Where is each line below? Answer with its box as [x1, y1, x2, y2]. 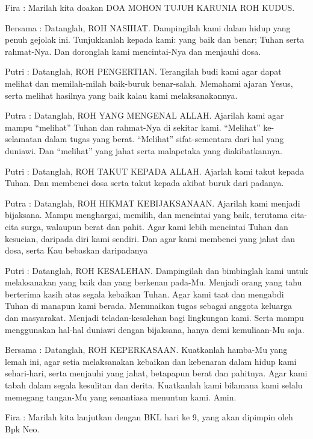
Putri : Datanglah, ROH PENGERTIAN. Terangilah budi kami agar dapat [5, 65, 282, 78]
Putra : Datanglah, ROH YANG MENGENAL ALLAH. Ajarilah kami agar [5, 109, 284, 122]
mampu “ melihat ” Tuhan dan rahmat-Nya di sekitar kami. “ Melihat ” [5, 120, 261, 133]
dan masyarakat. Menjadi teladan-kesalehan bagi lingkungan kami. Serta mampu [5, 311, 304, 324]
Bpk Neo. [5, 422, 40, 435]
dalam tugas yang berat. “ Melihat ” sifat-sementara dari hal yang [45, 132, 284, 145]
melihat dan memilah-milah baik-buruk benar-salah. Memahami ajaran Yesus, [5, 76, 293, 89]
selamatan [5, 132, 42, 145]
